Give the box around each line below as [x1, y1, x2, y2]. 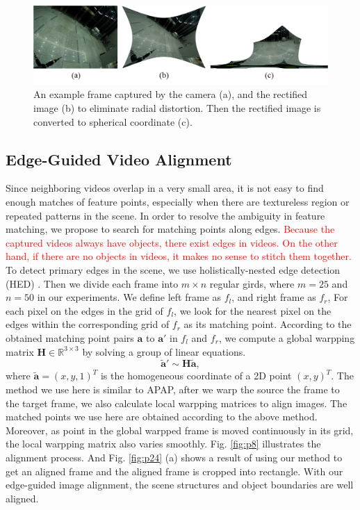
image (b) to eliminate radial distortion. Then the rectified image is [33, 101, 321, 115]
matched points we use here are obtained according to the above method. [6, 409, 318, 424]
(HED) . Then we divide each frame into [6, 276, 179, 290]
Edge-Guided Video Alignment [6, 148, 232, 170]
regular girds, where [209, 276, 295, 290]
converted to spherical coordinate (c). [33, 114, 193, 129]
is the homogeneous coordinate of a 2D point [100, 368, 292, 383]
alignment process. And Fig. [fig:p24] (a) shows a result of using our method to [6, 450, 343, 464]
